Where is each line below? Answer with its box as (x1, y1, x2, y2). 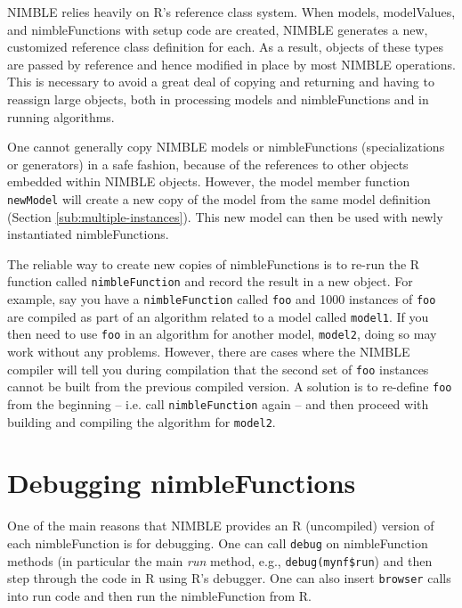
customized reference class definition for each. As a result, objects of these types (7, 37, 443, 56)
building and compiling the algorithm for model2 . (7, 412, 276, 431)
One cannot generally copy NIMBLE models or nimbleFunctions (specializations (7, 137, 445, 156)
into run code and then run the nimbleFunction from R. (7, 586, 312, 604)
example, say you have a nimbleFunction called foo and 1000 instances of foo (7, 290, 436, 308)
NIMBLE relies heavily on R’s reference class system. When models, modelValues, (7, 3, 456, 21)
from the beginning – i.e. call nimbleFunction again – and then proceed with (7, 394, 429, 413)
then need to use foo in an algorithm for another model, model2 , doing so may (7, 325, 437, 343)
